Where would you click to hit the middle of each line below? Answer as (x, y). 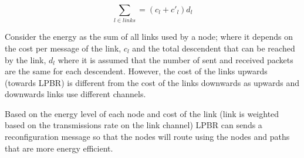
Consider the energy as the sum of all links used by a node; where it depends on (149, 37)
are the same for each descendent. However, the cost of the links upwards (136, 71)
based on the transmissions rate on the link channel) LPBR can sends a (134, 125)
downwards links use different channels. (75, 94)
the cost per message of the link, (63, 48)
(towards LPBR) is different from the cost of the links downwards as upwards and (152, 82)
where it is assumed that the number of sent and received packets (175, 59)
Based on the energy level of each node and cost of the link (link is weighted (142, 113)
